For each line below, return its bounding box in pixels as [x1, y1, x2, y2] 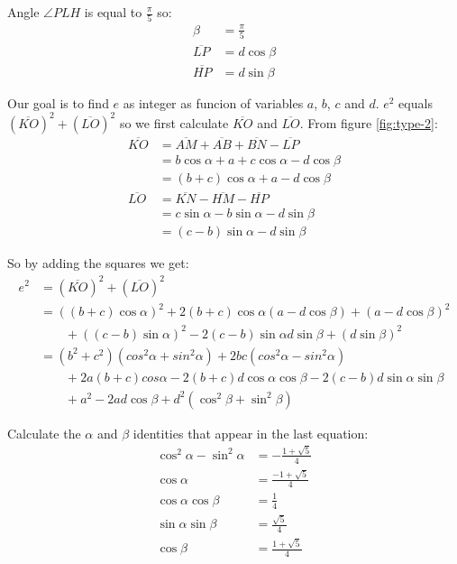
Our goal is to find [7, 93, 109, 112]
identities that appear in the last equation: [133, 423, 369, 442]
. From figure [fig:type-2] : [299, 113, 438, 132]
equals [398, 93, 433, 112]
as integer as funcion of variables [123, 93, 304, 112]
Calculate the [7, 423, 81, 442]
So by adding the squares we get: [7, 254, 189, 273]
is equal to [84, 3, 142, 21]
